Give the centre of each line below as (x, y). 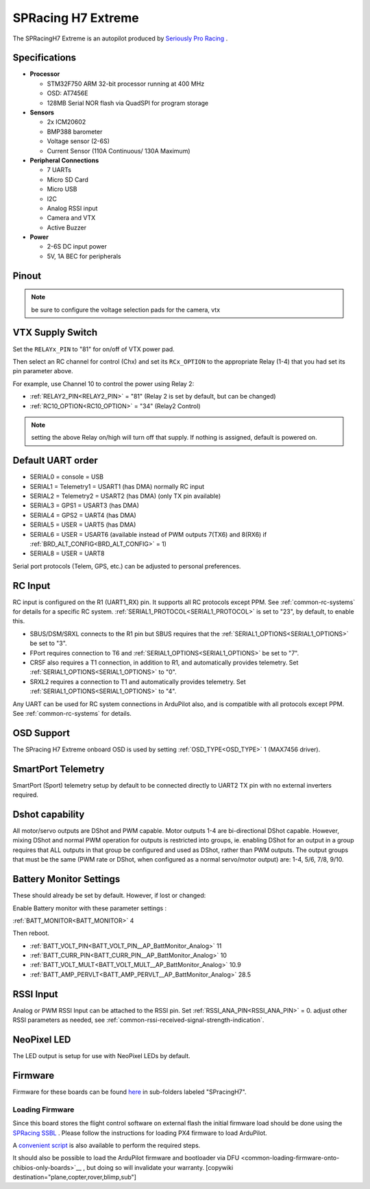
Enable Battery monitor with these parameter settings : (90, 908)
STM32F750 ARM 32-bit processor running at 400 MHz (126, 84)
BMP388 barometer (75, 132)
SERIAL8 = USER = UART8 (67, 553)
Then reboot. (31, 933)
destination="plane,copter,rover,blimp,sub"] (75, 1177)
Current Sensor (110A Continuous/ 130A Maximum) (119, 151)
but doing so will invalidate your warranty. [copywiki (160, 1167)
